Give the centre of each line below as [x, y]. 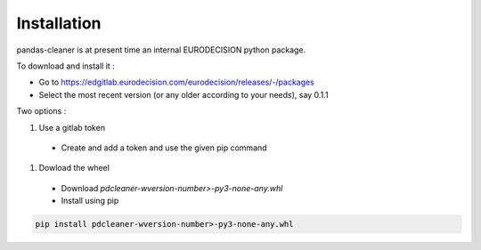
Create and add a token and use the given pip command [164, 148]
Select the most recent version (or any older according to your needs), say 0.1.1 [183, 94]
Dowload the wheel [74, 168]
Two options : [41, 111]
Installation [59, 23]
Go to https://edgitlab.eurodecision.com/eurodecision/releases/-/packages [177, 82]
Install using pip [90, 201]
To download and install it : [65, 66]
